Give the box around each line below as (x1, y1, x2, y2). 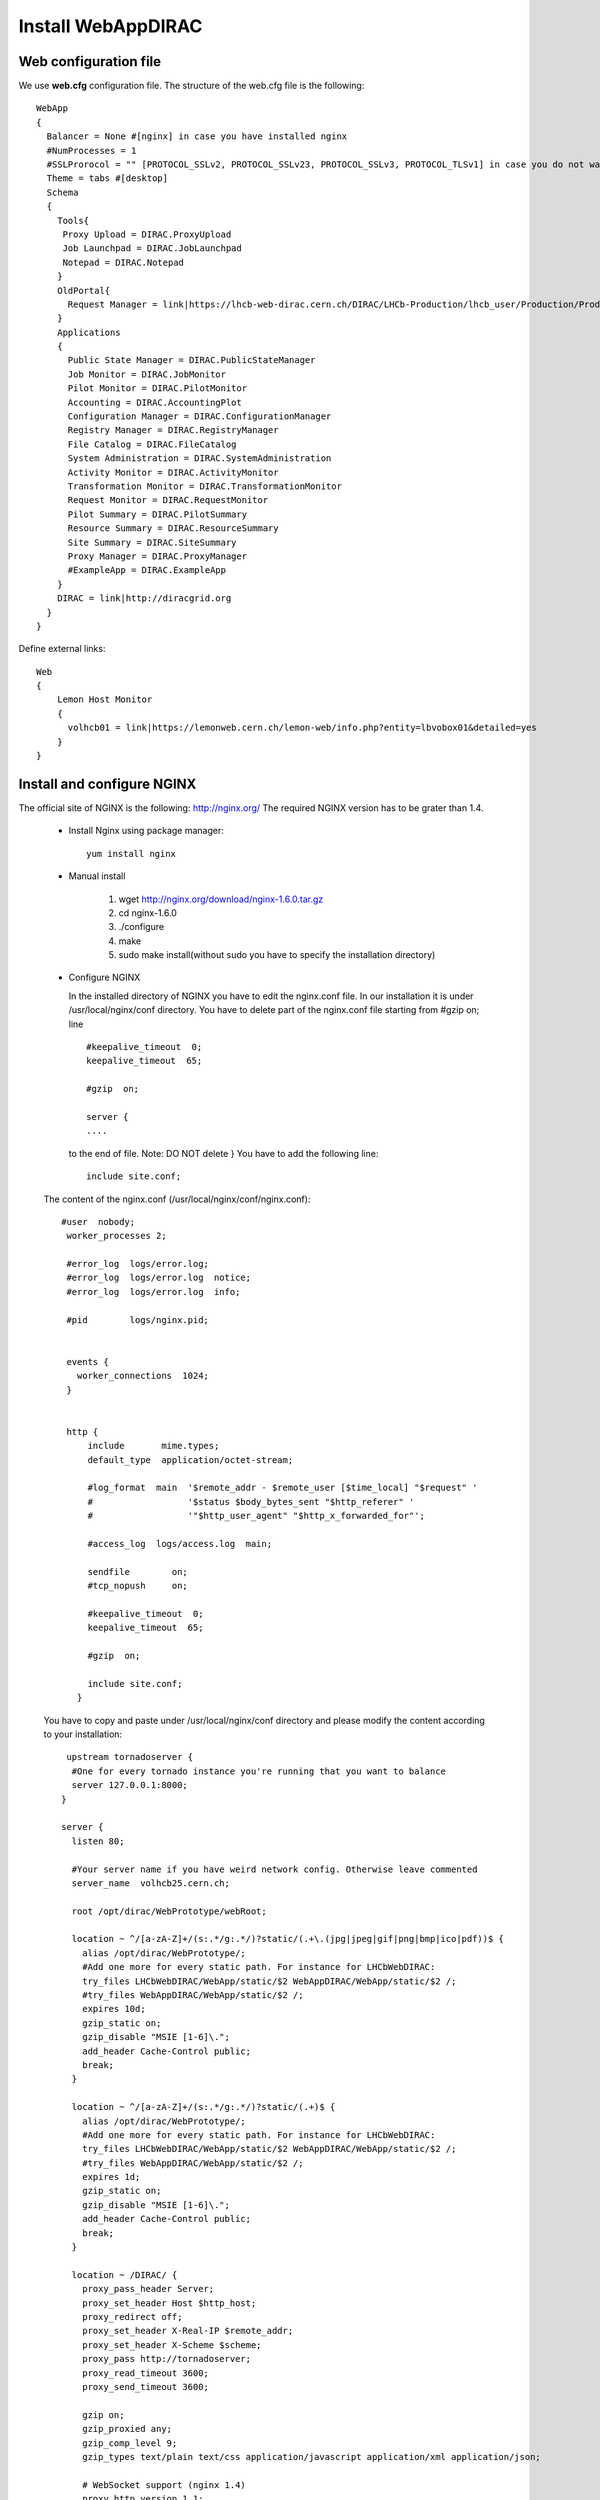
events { (66, 1356, 109, 1367)
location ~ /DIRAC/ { (71, 2269, 178, 2280)
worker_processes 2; (66, 1230, 167, 1242)
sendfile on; (87, 1566, 189, 1577)
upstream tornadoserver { (66, 1751, 194, 1763)
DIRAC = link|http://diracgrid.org (56, 593, 232, 604)
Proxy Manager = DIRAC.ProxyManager (67, 550, 248, 562)
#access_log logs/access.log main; (87, 1538, 273, 1549)
